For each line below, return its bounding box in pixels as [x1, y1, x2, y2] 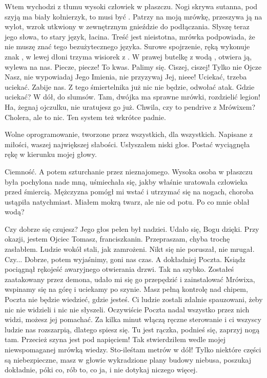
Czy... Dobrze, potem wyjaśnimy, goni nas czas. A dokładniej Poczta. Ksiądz [5, 253, 245, 264]
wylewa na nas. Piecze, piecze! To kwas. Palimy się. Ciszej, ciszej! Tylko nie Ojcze [5, 61, 262, 72]
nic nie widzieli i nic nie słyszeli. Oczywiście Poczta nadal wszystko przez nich [5, 304, 250, 314]
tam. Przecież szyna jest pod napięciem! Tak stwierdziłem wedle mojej [5, 334, 225, 345]
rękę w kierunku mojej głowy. [5, 149, 97, 160]
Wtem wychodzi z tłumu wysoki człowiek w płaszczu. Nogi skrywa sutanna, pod [5, 1, 258, 11]
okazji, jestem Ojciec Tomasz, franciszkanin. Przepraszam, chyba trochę [5, 233, 230, 244]
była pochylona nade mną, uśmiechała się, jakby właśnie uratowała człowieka [5, 176, 248, 187]
